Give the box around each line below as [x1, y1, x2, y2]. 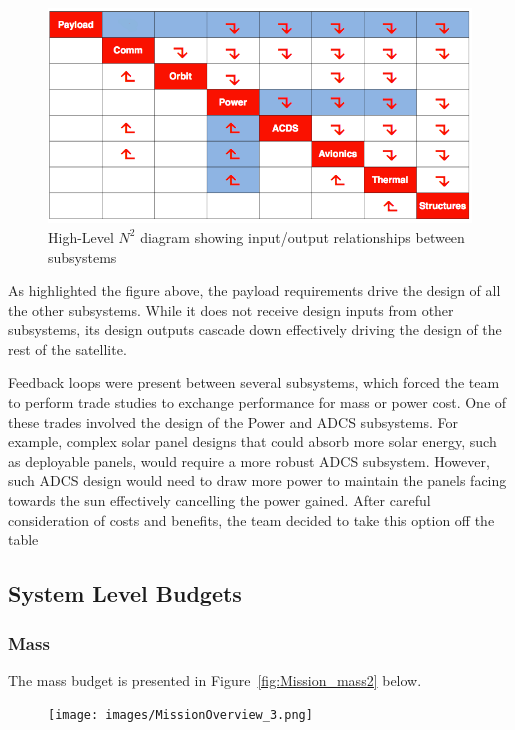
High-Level [48, 226, 114, 247]
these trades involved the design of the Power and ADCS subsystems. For [8, 411, 458, 432]
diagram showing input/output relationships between [140, 226, 465, 247]
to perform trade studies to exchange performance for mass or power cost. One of [8, 392, 507, 413]
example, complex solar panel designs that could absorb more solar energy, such [8, 431, 497, 452]
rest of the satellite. [8, 338, 127, 359]
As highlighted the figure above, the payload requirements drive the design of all [8, 280, 501, 301]
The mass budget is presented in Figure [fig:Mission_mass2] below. [8, 669, 422, 690]
